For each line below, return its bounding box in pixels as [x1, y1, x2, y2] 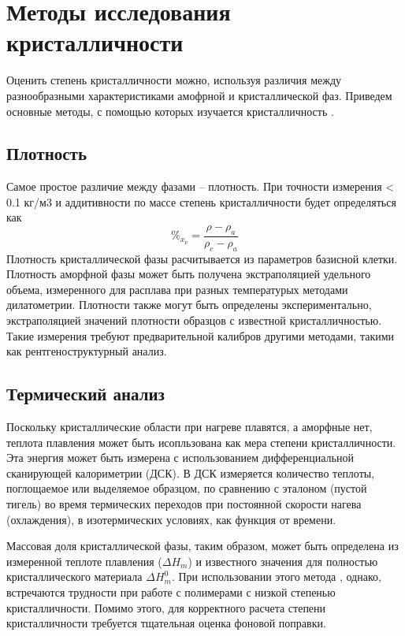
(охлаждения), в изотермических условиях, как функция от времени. [6, 511, 336, 527]
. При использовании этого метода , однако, [171, 568, 381, 585]
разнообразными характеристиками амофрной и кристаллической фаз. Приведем [6, 87, 392, 103]
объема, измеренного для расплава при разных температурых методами [6, 281, 348, 297]
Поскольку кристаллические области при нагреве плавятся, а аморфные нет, [6, 418, 373, 435]
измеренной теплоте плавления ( [6, 552, 162, 569]
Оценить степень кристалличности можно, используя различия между [6, 72, 342, 88]
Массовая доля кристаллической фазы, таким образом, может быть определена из [6, 537, 399, 554]
